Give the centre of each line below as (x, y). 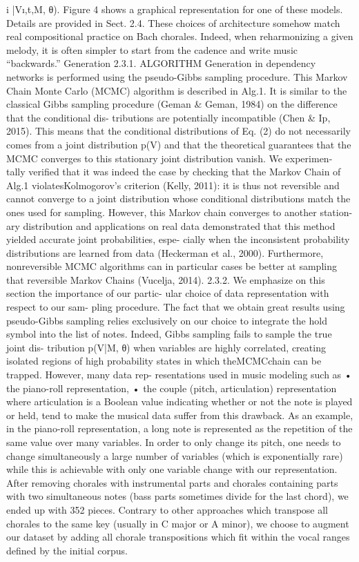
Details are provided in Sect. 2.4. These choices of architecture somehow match (173, 22)
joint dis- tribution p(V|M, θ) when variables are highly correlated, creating (166, 347)
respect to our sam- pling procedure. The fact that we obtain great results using (176, 307)
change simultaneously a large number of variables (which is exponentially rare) (175, 455)
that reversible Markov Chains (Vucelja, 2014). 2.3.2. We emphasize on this (166, 279)
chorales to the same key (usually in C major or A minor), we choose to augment (178, 523)
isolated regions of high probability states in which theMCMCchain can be (164, 361)
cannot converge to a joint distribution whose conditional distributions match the (178, 198)
